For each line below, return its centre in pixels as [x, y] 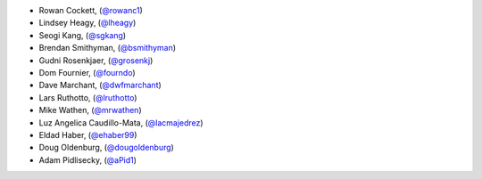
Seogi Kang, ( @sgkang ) [83, 35]
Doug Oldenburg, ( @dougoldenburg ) [106, 148]
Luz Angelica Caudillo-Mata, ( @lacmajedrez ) [121, 122]
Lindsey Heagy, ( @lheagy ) [87, 23]
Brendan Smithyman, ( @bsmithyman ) [108, 48]
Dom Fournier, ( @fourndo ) [87, 72]
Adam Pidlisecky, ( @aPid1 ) [88, 159]
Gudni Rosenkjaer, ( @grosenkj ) [96, 60]
